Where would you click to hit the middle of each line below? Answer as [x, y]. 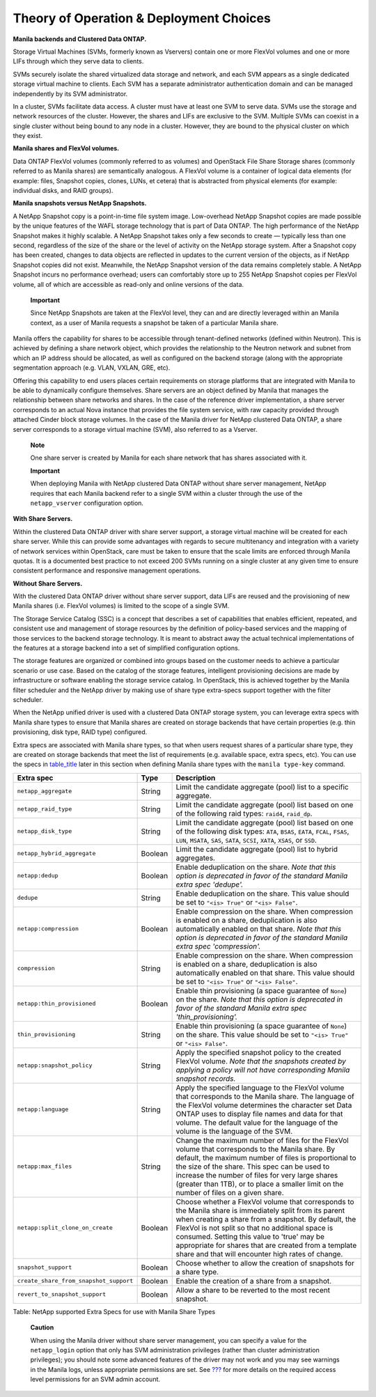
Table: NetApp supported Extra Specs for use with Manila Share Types [114, 1311]
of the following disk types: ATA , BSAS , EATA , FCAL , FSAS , [263, 831]
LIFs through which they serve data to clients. [78, 61]
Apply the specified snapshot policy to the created [258, 1052]
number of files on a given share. [230, 1192]
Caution [42, 1327]
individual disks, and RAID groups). [63, 191]
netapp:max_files [45, 1166]
